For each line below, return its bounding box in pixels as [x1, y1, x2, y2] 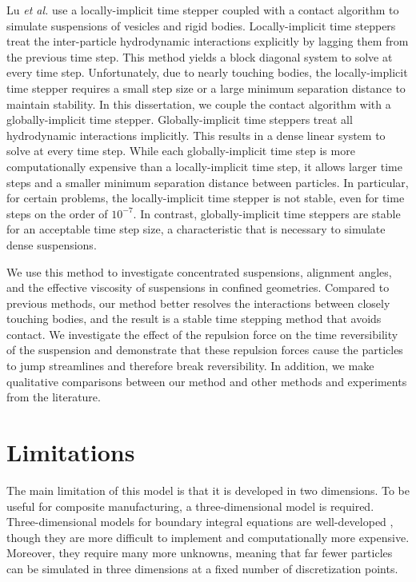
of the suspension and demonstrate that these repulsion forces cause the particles [6, 341, 403, 358]
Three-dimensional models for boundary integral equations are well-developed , [6, 513, 394, 530]
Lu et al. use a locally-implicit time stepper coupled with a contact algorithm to [6, 2, 399, 18]
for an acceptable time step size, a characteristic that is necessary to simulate [6, 221, 386, 237]
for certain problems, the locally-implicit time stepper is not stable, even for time [6, 189, 405, 206]
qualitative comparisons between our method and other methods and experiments [6, 373, 407, 389]
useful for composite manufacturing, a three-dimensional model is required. [6, 497, 374, 514]
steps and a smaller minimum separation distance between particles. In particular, [6, 173, 409, 190]
